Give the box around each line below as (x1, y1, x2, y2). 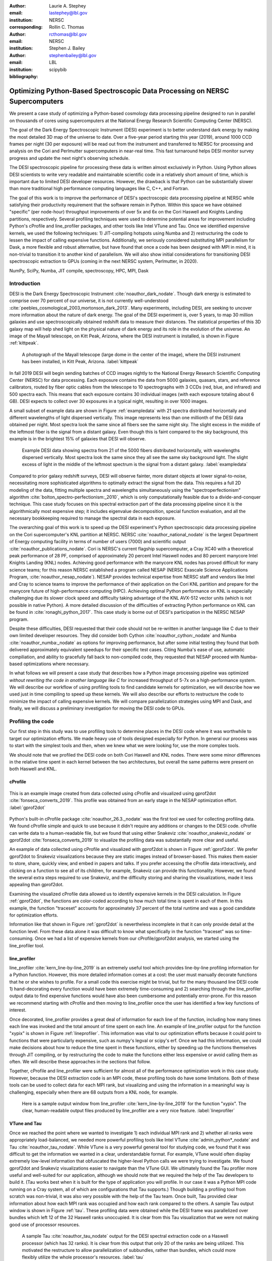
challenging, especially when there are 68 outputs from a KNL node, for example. (9, 1089, 178, 1095)
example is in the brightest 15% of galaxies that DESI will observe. (9, 436, 146, 442)
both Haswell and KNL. (9, 766, 57, 772)
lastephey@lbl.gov (49, 10, 88, 16)
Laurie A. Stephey (49, 3, 86, 9)
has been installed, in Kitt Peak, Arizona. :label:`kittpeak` (22, 359, 139, 365)
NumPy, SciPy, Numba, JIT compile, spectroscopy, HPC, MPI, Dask (9, 267, 149, 273)
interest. (9, 1007, 27, 1013)
